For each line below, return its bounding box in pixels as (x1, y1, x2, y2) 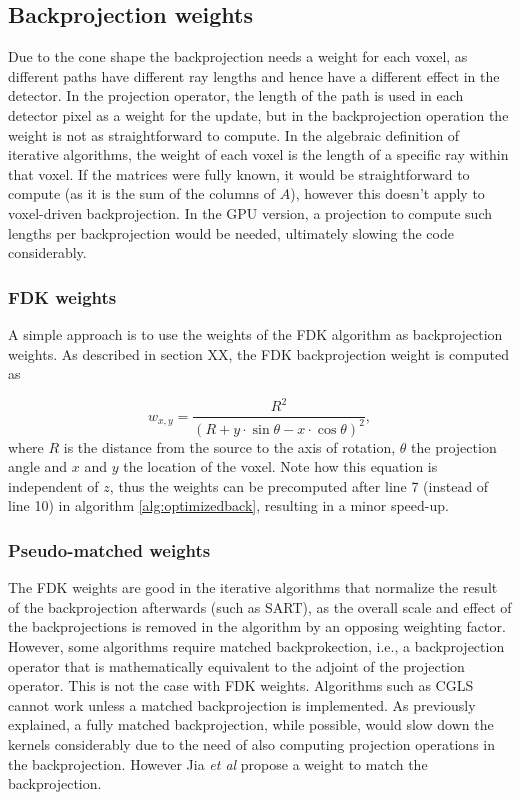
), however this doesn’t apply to (290, 183, 485, 204)
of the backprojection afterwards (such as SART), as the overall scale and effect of (8, 596, 512, 617)
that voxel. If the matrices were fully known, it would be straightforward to (8, 163, 470, 184)
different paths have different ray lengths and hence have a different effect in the (8, 65, 500, 86)
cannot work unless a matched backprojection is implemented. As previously (8, 694, 476, 715)
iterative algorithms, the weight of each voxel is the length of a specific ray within (8, 144, 509, 165)
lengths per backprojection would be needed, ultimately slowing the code (8, 222, 454, 243)
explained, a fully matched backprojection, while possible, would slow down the (8, 714, 494, 735)
